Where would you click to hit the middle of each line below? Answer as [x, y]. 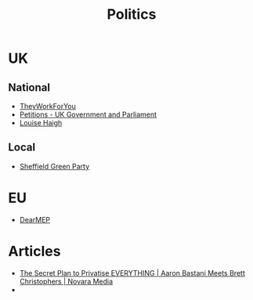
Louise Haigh [41, 123]
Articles [34, 251]
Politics [132, 14]
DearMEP [35, 219]
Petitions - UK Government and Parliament [88, 114]
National [29, 87]
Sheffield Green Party [54, 166]
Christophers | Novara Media [66, 281]
